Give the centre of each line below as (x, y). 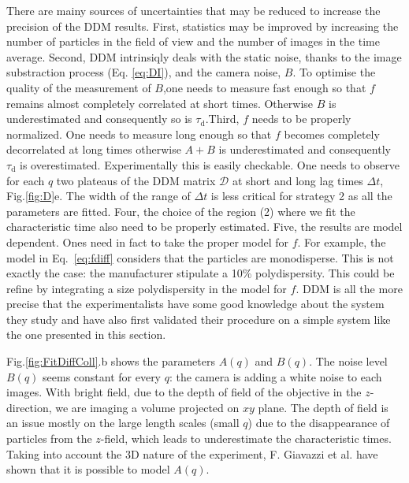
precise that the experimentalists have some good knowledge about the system (195, 304)
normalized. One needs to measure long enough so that (139, 134)
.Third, (222, 119)
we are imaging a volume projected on (147, 407)
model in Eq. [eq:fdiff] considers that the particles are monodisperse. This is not (200, 257)
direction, (29, 407)
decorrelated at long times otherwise (94, 149)
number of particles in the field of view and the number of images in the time (193, 41)
